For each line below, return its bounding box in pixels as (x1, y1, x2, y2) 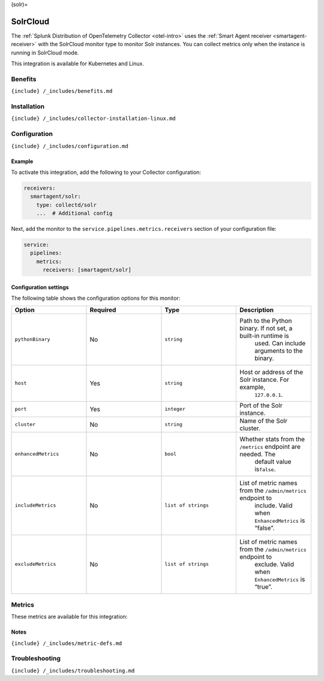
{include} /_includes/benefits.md (11, 88, 113, 95)
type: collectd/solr (36, 201, 97, 208)
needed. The (239, 450, 276, 458)
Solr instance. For (239, 375, 289, 384)
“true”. (254, 582, 272, 590)
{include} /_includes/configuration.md (11, 143, 128, 149)
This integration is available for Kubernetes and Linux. (11, 60, 144, 67)
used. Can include (254, 339, 306, 347)
